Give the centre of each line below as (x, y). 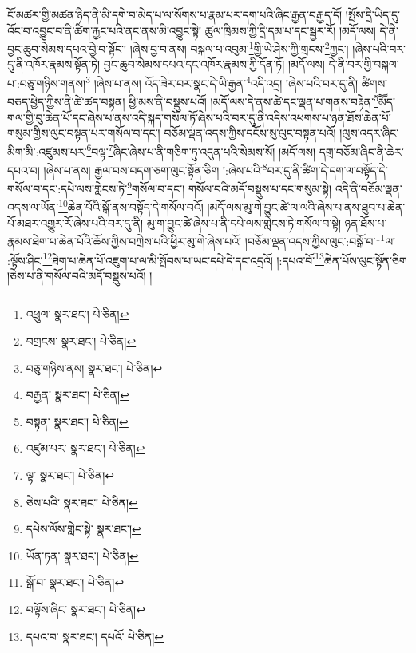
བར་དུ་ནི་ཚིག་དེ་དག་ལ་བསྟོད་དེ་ (327, 170)
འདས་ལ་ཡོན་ (33, 207)
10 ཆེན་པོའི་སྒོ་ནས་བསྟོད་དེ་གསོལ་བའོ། (131, 206)
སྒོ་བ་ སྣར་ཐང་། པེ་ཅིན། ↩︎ (75, 582)
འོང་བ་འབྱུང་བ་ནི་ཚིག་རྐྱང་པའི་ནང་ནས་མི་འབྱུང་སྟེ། (105, 30)
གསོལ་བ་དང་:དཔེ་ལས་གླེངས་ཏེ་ (67, 188)
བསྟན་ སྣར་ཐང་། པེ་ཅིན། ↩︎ (77, 421)
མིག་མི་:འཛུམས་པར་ (47, 151)
